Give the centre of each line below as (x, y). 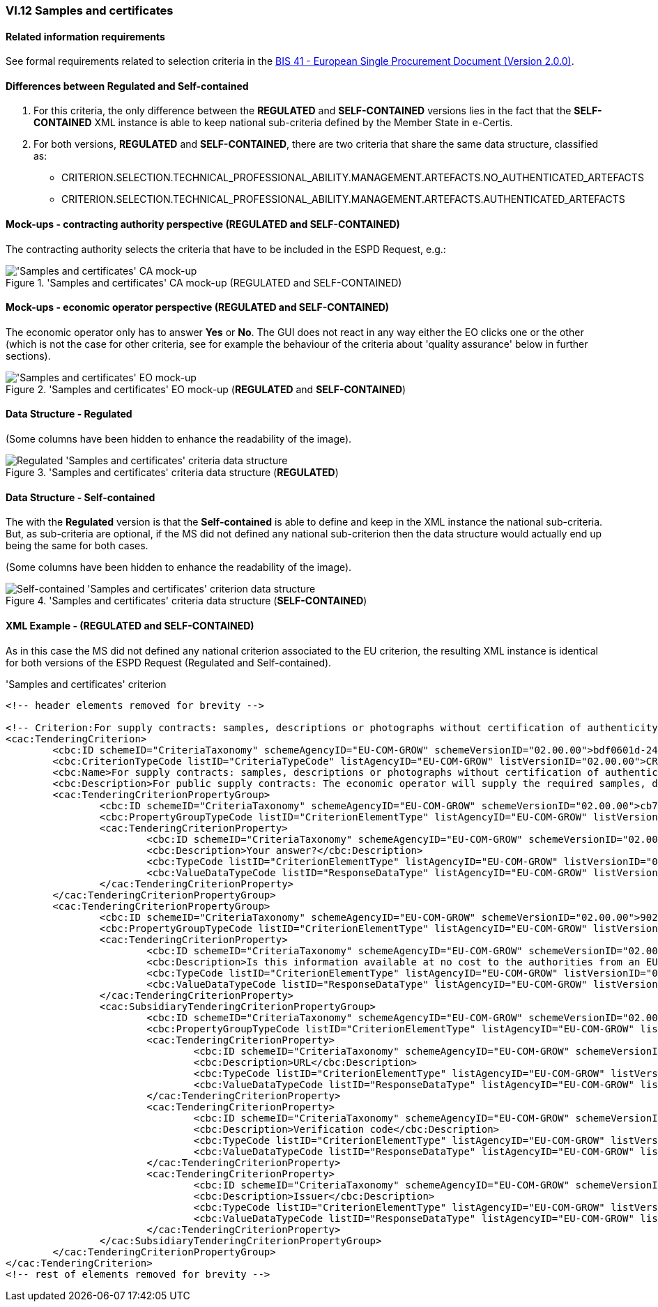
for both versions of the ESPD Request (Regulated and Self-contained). (169, 662)
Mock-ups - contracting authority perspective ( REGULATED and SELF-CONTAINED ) (203, 224)
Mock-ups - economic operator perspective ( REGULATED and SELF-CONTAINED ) (198, 307)
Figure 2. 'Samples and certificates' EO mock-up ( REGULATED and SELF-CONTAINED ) (206, 389)
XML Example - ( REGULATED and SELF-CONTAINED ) (130, 625)
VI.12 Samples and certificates (90, 10)
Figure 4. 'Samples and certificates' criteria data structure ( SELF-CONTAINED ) (186, 601)
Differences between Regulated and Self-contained (127, 86)
